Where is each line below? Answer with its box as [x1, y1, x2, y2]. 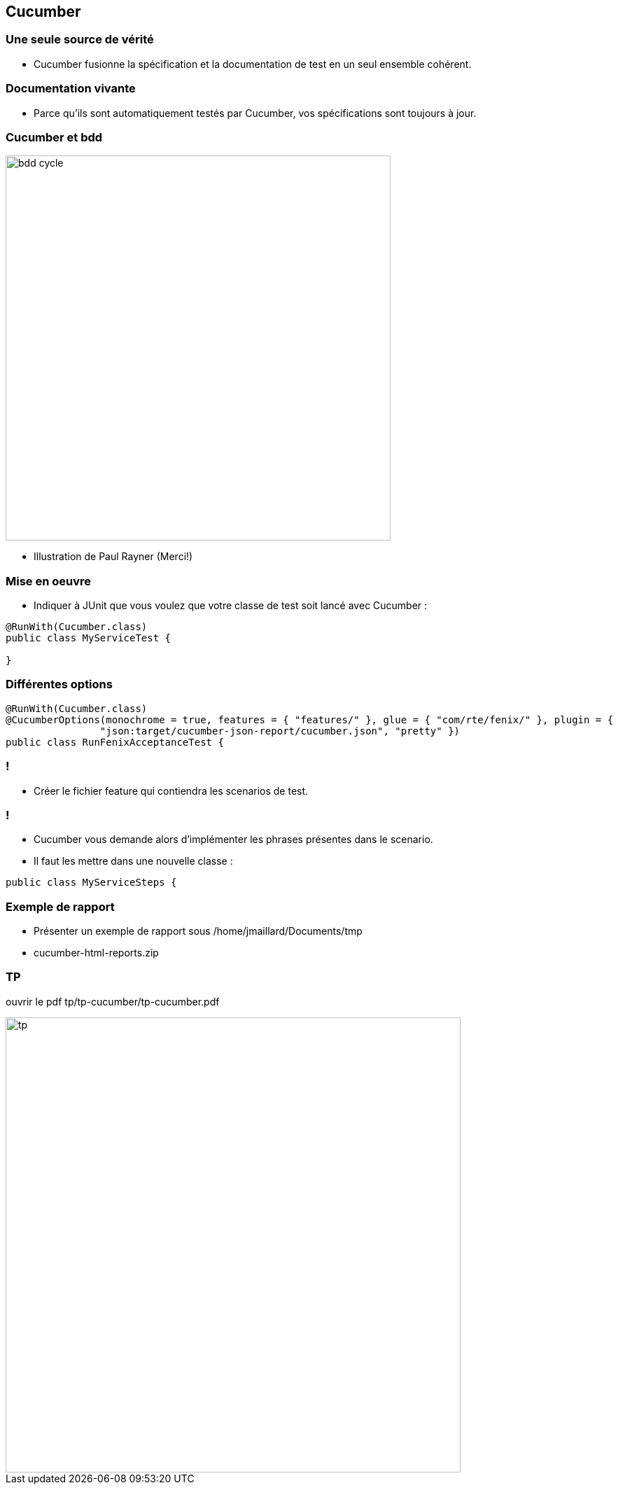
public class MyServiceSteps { [6, 877, 177, 889]
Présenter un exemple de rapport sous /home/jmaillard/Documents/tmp [34, 925, 363, 938]
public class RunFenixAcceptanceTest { [6, 736, 224, 748]
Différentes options [6, 677, 113, 692]
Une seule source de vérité [6, 32, 154, 47]
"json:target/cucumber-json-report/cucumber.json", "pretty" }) [99, 725, 461, 737]
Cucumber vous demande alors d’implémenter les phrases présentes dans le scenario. [34, 833, 433, 846]
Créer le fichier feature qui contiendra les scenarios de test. [34, 784, 309, 797]
